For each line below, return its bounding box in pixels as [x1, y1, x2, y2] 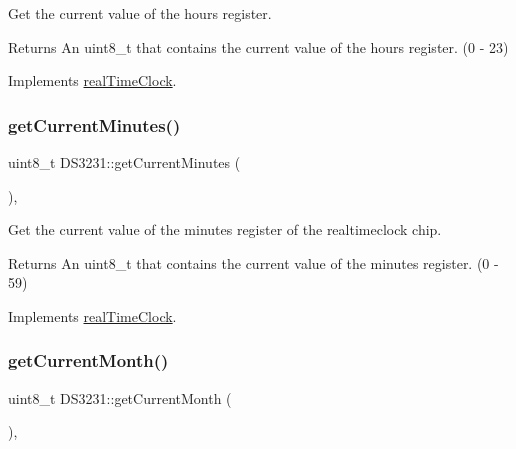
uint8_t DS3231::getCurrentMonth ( [8, 387, 232, 408]
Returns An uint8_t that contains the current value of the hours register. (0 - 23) [8, 36, 509, 57]
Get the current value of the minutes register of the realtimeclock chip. [8, 219, 442, 240]
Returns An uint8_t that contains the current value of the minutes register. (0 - [8, 252, 499, 273]
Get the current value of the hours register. [8, 3, 272, 23]
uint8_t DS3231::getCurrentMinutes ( [8, 152, 241, 172]
